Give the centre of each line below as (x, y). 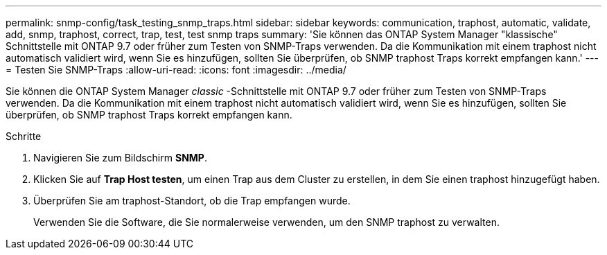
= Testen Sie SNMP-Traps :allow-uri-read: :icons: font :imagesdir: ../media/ (176, 70)
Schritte (24, 136)
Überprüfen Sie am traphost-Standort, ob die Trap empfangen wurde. (192, 201)
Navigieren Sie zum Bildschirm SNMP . (120, 158)
